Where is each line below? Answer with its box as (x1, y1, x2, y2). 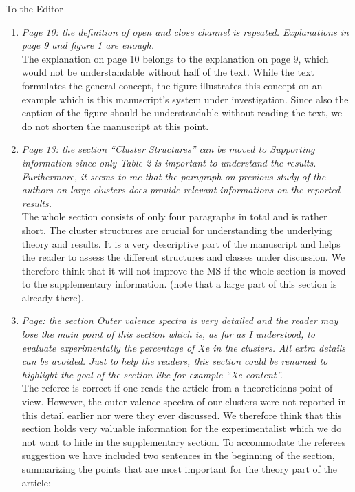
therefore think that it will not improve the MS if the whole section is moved (21, 263, 346, 277)
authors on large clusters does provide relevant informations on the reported (21, 182, 341, 197)
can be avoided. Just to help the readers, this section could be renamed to (21, 354, 328, 368)
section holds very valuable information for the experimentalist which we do (21, 421, 342, 436)
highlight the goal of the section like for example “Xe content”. (21, 367, 283, 381)
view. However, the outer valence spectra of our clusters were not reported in (21, 394, 347, 409)
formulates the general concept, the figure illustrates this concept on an (21, 78, 323, 92)
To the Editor (6, 1, 63, 15)
